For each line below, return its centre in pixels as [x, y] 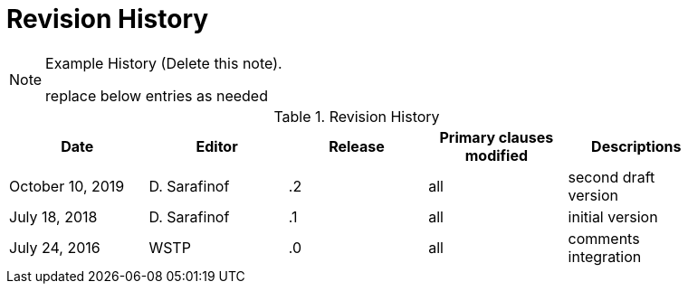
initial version [613, 216]
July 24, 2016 [55, 247]
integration [605, 256]
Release [357, 146]
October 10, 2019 [67, 186]
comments [604, 238]
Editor [217, 146]
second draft [612, 177]
